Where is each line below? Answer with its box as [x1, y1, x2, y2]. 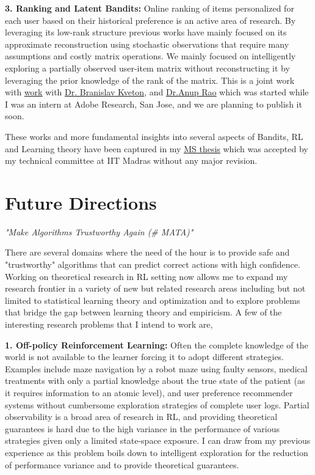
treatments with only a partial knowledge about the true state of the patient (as [5, 374, 305, 387]
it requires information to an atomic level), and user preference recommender [5, 386, 293, 399]
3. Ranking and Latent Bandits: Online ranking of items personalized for [5, 2, 294, 14]
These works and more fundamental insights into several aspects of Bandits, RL [5, 130, 303, 142]
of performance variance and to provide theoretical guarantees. [5, 458, 239, 471]
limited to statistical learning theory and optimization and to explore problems [5, 293, 300, 306]
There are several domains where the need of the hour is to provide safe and [5, 246, 290, 259]
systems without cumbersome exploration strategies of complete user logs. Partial [5, 398, 310, 411]
